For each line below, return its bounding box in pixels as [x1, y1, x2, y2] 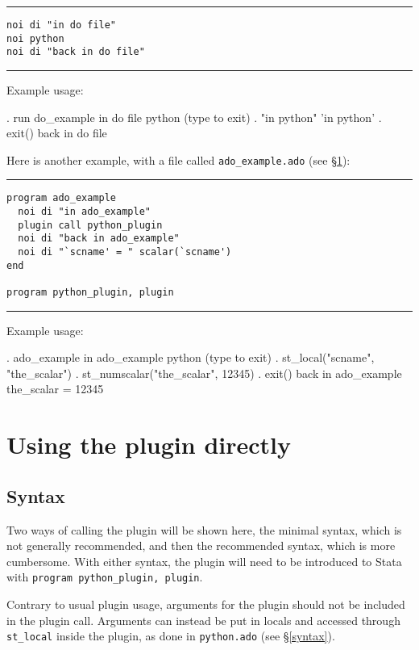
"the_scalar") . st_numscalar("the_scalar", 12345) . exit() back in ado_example [6, 364, 402, 381]
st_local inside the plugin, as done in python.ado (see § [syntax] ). [6, 627, 335, 644]
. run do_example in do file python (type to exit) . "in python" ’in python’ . [6, 108, 382, 125]
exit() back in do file [6, 124, 107, 141]
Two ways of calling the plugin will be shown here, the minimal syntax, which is [6, 521, 402, 538]
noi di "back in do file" [6, 46, 145, 58]
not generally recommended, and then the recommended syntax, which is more [6, 537, 396, 554]
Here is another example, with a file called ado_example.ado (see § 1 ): [6, 151, 351, 168]
